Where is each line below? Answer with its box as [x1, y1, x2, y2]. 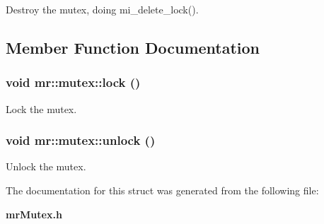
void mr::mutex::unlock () [6, 131, 156, 149]
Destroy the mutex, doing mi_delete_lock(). [6, 2, 199, 16]
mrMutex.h [6, 206, 62, 221]
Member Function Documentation [6, 36, 260, 58]
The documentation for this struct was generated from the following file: [6, 183, 319, 197]
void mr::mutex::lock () [6, 73, 141, 91]
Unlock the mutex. [6, 159, 86, 174]
